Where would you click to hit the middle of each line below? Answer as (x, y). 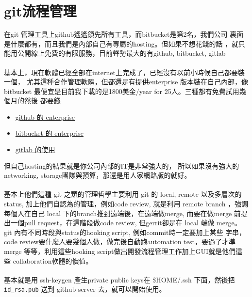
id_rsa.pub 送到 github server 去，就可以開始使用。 (85, 289)
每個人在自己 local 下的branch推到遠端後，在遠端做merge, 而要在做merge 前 (122, 213)
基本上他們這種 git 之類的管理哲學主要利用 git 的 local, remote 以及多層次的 (123, 194)
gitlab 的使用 (35, 149)
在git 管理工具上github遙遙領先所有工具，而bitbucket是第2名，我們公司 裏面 (124, 34)
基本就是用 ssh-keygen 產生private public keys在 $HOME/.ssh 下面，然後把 (119, 279)
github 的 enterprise (45, 117)
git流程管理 (40, 11)
